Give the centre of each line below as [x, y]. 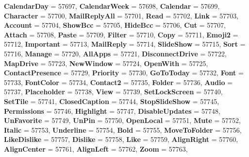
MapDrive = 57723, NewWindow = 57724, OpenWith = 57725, [106, 63]
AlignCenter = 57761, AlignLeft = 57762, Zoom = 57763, [96, 148]
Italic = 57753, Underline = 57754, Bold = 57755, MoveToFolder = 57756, [123, 130]
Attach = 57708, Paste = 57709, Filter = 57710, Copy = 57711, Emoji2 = [121, 34]
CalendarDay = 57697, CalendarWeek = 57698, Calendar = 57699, [112, 6]
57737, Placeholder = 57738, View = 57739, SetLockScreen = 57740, [113, 92]
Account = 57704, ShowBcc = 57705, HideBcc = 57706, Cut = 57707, [115, 25]
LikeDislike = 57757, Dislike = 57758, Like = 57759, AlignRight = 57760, [121, 139]
